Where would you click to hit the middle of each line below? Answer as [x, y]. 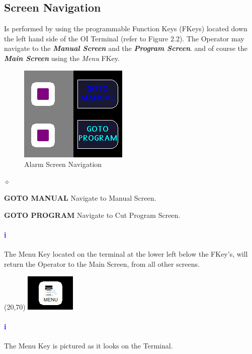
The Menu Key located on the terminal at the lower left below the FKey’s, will [126, 254]
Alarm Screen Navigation [63, 164]
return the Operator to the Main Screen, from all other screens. [102, 263]
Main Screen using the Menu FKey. [62, 58]
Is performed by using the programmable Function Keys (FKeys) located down [126, 28]
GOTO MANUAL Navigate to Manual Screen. [80, 198]
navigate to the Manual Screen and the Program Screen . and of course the [126, 48]
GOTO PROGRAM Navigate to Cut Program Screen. [92, 215]
